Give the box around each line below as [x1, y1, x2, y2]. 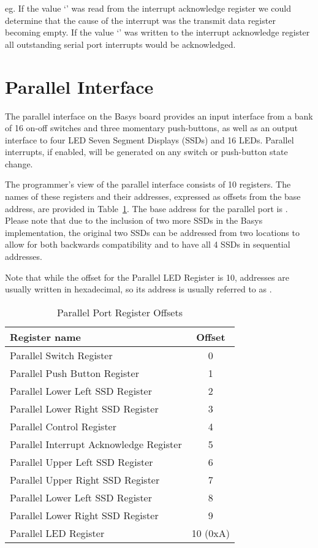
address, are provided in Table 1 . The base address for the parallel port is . [5, 202, 288, 215]
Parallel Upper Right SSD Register [10, 472, 160, 487]
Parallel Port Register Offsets [56, 305, 183, 319]
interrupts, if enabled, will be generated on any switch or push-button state [5, 145, 288, 158]
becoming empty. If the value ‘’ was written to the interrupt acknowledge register [5, 26, 310, 39]
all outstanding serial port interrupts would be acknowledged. [5, 37, 236, 50]
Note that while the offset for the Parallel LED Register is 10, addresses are [5, 270, 289, 283]
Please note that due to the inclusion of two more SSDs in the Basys [5, 214, 263, 227]
